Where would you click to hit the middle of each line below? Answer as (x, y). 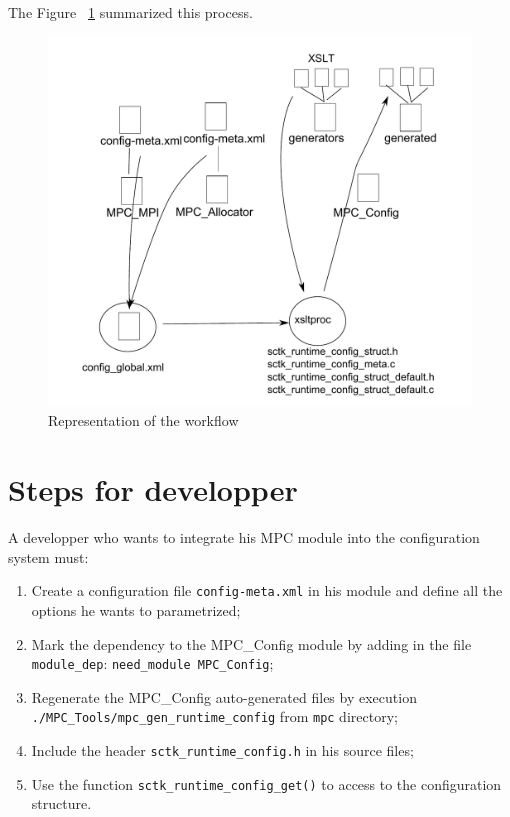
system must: (48, 556)
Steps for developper (153, 489)
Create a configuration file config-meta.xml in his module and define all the (267, 590)
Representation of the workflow (143, 420)
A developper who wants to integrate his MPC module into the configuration (244, 537)
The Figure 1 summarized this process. (130, 12)
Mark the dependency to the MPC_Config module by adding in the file (251, 643)
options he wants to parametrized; (136, 609)
